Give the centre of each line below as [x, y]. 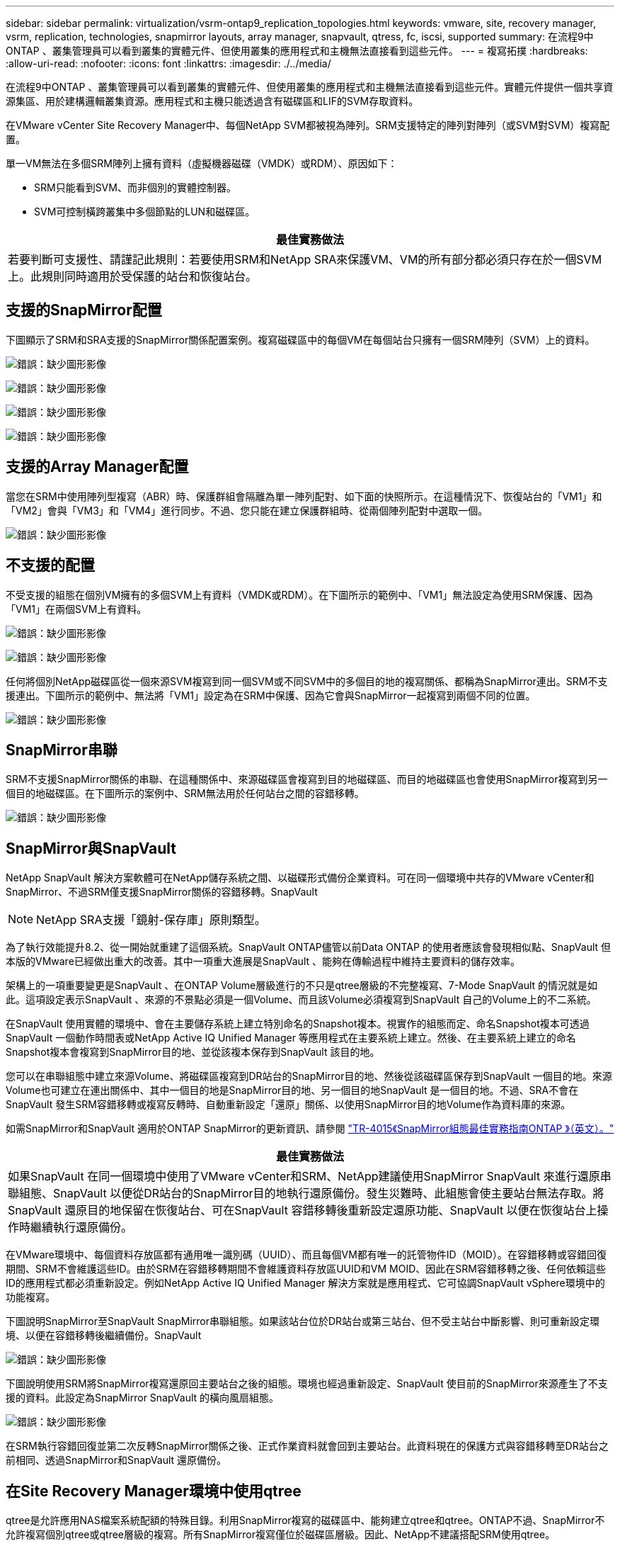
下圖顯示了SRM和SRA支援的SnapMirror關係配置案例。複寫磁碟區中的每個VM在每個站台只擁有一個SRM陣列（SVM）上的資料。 [300, 339]
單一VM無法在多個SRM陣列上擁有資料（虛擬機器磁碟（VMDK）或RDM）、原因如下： [202, 163]
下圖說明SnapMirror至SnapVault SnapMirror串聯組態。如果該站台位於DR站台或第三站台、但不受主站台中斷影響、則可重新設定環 [303, 1321]
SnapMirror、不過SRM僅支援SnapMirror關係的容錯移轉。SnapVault [162, 892]
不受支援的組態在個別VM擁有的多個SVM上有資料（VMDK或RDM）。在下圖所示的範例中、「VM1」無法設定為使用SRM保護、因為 [299, 594]
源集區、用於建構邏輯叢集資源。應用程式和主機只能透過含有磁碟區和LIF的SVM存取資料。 [212, 101]
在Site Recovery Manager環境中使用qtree [154, 1491]
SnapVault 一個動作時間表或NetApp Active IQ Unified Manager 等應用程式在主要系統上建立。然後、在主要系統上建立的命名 [291, 1038]
